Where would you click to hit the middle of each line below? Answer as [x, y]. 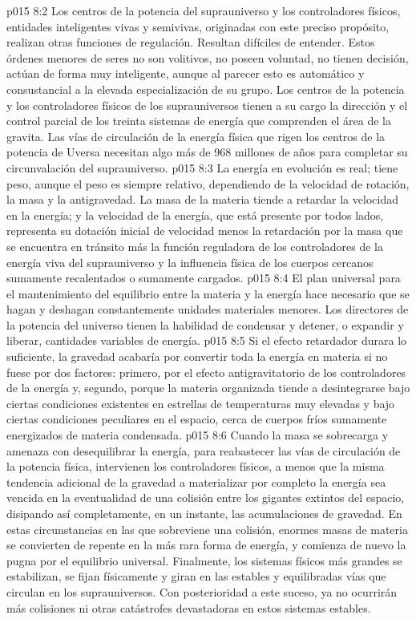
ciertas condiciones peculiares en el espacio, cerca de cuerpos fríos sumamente [197, 419]
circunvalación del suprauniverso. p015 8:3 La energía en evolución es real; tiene [202, 167]
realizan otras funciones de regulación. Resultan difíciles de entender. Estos [191, 42]
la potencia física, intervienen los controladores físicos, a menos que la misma [196, 466]
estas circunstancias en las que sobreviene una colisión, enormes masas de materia [207, 529]
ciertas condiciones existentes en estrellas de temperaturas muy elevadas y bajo [201, 403]
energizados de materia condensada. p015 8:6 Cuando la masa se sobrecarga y [198, 435]
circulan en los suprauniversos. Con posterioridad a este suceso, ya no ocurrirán [202, 591]
